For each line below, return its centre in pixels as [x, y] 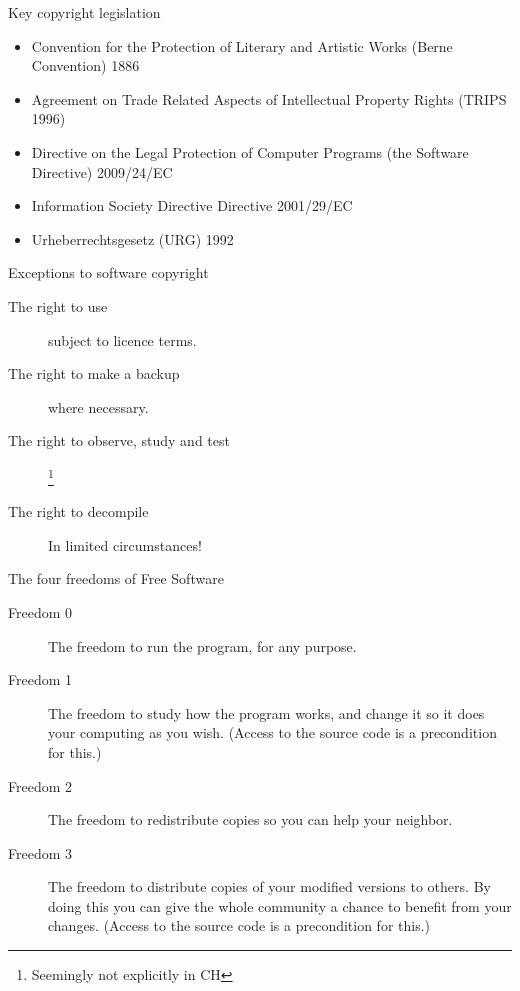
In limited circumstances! [125, 544]
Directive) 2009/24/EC [102, 171]
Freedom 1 [40, 679]
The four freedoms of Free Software [116, 578]
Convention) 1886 [85, 65]
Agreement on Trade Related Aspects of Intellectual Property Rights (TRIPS [269, 98]
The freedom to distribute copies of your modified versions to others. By [269, 886]
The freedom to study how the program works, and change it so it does [266, 712]
